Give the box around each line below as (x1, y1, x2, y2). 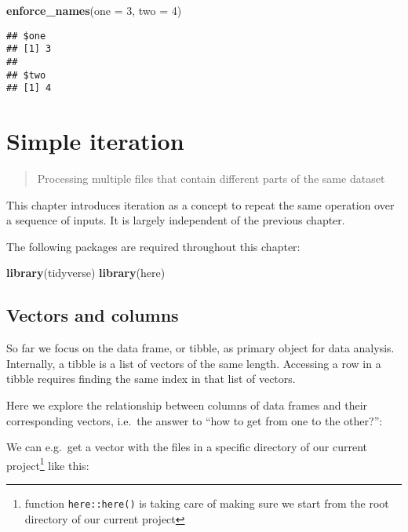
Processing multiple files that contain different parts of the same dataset (37, 170, 385, 186)
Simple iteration (6, 125, 184, 157)
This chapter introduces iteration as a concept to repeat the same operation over (6, 196, 395, 213)
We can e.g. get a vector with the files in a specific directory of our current (6, 439, 368, 455)
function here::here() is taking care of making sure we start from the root (24, 494, 389, 511)
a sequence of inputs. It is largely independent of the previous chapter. (6, 212, 345, 228)
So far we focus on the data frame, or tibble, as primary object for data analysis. (6, 340, 395, 356)
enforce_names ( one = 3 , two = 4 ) (6, 2, 182, 18)
